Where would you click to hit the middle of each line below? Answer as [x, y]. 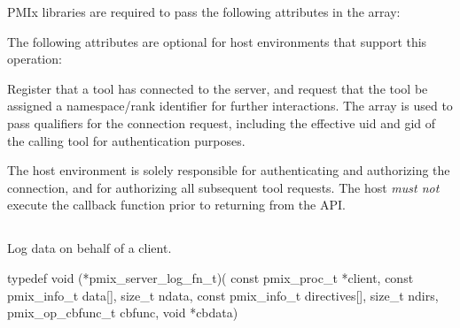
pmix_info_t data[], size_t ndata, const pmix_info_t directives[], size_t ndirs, [223, 295]
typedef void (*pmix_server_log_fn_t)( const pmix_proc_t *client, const [211, 277]
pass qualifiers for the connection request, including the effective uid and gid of [222, 122]
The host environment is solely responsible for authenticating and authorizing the [229, 170]
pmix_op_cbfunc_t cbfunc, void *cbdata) [123, 313]
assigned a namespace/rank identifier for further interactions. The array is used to [230, 106]
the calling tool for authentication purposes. [126, 140]
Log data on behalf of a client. [90, 248]
